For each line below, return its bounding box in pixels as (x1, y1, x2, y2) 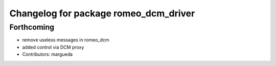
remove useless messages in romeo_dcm (22, 37, 109, 43)
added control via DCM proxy (22, 44, 84, 50)
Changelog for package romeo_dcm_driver (9, 8, 195, 19)
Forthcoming (9, 23, 55, 32)
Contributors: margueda (22, 51, 73, 57)
